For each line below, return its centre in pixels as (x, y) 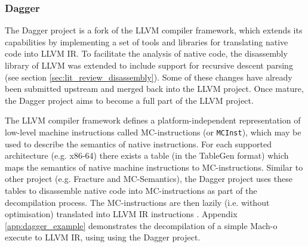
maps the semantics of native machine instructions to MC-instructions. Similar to (154, 167)
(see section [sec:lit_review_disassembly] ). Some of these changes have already (149, 77)
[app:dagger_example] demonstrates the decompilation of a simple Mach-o (141, 225)
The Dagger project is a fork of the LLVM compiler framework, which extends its (154, 30)
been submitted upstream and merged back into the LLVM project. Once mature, (154, 89)
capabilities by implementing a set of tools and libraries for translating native (147, 41)
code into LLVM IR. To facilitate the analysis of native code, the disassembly (146, 53)
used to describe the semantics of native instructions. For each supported (138, 143)
